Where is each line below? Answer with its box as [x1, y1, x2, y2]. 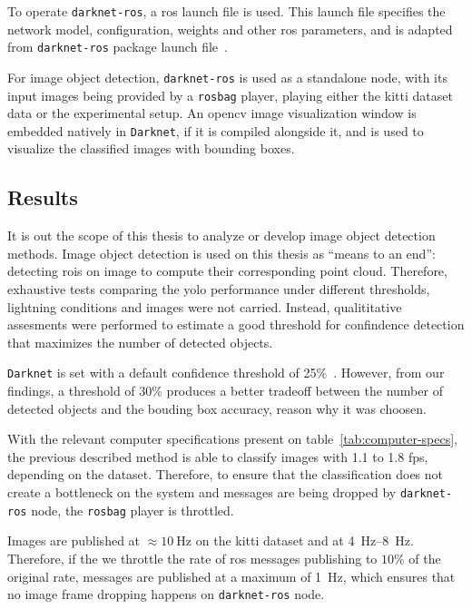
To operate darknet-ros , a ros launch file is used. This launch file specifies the [7, 2, 446, 20]
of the [408, 548, 441, 567]
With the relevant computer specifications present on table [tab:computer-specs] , [7, 429, 457, 448]
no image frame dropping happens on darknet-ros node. [7, 584, 325, 604]
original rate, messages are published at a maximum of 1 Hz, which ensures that [7, 566, 456, 585]
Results [7, 183, 78, 211]
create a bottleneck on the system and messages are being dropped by [7, 483, 397, 502]
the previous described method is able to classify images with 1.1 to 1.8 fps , [7, 447, 428, 466]
